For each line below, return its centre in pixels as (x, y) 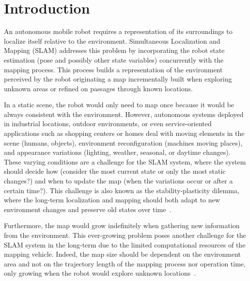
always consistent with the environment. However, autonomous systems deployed (124, 114)
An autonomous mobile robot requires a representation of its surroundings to (118, 31)
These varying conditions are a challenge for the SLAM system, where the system (125, 161)
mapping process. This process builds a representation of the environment (113, 69)
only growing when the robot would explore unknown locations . (100, 273)
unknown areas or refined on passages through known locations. (98, 88)
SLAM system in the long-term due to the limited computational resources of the (125, 244)
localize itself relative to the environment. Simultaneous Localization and (112, 41)
